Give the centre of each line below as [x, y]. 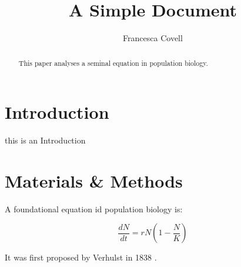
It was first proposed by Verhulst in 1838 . [81, 257]
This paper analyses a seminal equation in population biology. [113, 63]
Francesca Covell [153, 38]
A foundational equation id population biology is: [94, 208]
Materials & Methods [94, 180]
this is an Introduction [45, 140]
